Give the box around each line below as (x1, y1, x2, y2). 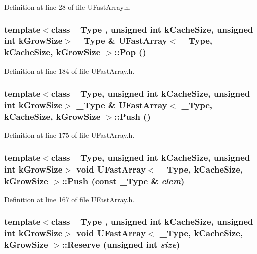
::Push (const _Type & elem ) (62, 174, 185, 187)
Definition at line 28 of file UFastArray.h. (4, 2, 131, 12)
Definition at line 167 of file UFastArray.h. (4, 194, 135, 204)
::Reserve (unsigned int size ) (62, 238, 180, 251)
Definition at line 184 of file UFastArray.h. (4, 65, 135, 76)
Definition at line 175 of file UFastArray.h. (4, 130, 135, 140)
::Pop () (114, 46, 146, 58)
